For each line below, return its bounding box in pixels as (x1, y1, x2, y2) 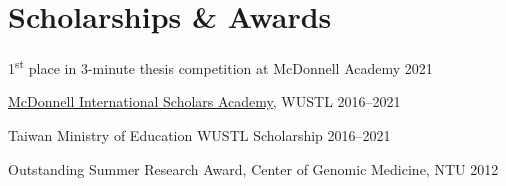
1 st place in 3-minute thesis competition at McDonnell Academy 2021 (8, 55, 433, 78)
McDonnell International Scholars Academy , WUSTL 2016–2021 (8, 91, 401, 112)
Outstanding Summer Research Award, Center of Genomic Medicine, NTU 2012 (8, 158, 499, 179)
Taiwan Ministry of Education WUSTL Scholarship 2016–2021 (8, 124, 391, 145)
